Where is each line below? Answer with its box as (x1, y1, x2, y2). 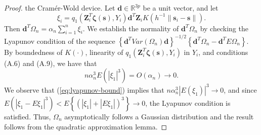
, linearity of (85, 46, 123, 57)
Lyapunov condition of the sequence (4, 35, 115, 46)
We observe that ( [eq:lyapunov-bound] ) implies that (4, 84, 164, 95)
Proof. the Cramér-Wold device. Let (4, 3, 115, 13)
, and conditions (198, 46, 248, 57)
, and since (224, 84, 257, 95)
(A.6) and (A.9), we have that (4, 57, 97, 68)
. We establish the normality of (82, 23, 179, 33)
